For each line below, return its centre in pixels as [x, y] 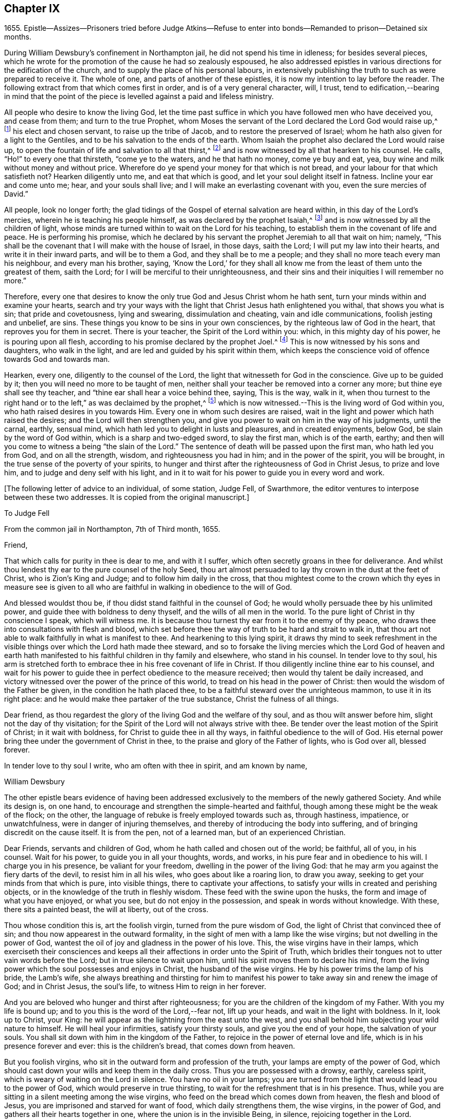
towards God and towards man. [57, 359]
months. [18, 37]
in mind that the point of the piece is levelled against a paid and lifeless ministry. [139, 97]
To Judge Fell [27, 513]
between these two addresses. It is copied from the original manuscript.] [127, 497]
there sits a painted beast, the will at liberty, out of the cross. [106, 909]
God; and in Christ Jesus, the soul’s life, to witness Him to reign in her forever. [135, 986]
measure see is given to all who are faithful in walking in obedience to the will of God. [148, 587]
